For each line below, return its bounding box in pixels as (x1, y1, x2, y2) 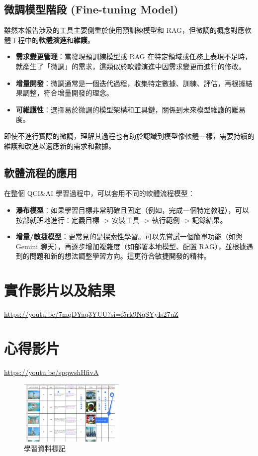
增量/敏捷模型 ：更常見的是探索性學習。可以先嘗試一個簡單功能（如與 (15, 231, 243, 242)
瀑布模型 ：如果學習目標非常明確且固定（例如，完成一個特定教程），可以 (15, 204, 249, 215)
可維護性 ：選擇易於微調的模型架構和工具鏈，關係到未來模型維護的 (15, 104, 232, 114)
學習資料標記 (24, 443, 66, 454)
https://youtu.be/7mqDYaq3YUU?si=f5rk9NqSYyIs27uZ (4, 309, 178, 319)
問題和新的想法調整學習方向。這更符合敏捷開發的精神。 (29, 251, 211, 261)
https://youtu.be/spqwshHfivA (4, 366, 99, 377)
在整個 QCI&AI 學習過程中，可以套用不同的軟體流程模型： (4, 188, 195, 198)
